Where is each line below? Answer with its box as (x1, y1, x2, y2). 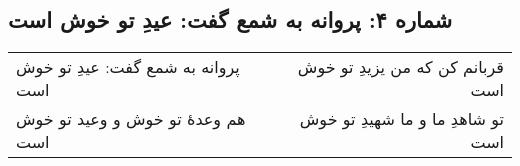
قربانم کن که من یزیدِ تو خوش (297, 55, 504, 79)
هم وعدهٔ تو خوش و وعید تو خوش (16, 107, 246, 131)
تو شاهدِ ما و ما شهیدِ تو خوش (299, 107, 504, 131)
